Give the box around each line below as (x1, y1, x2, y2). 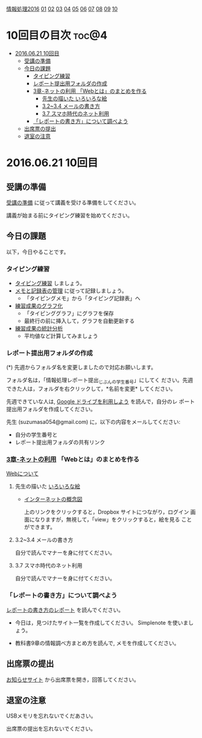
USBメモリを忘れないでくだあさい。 (6, 712, 96, 719)
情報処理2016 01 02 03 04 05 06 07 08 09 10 (6, 5, 118, 12)
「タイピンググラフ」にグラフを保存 (24, 310, 115, 317)
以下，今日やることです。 (6, 248, 69, 255)
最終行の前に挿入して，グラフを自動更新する (24, 317, 135, 324)
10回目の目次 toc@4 (6, 29, 107, 42)
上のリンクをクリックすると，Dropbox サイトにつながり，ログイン (24, 508, 189, 516)
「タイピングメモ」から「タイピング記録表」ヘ (24, 295, 140, 302)
